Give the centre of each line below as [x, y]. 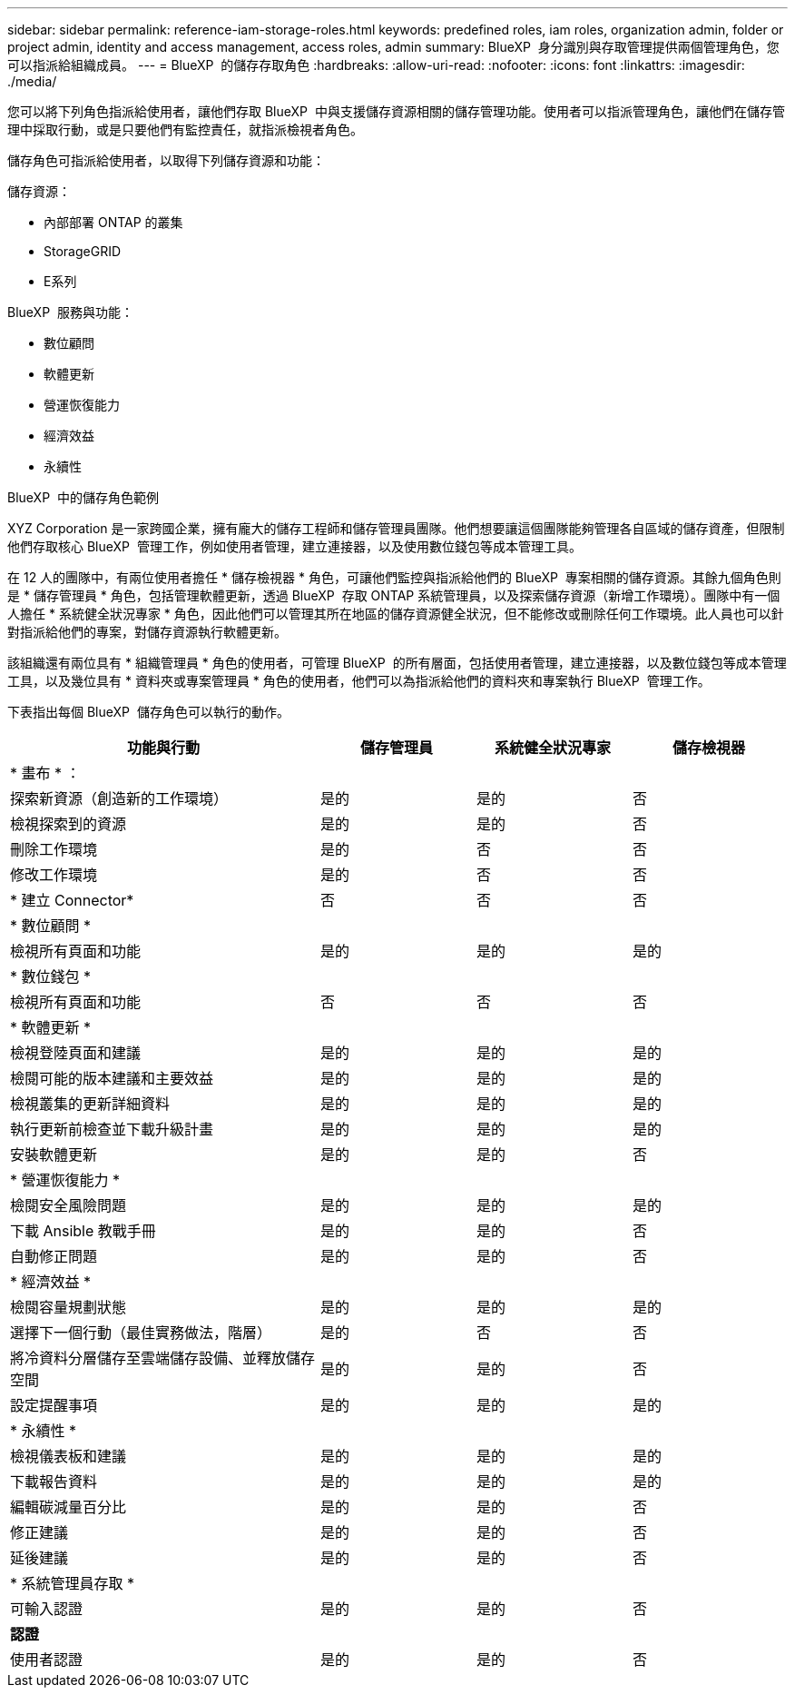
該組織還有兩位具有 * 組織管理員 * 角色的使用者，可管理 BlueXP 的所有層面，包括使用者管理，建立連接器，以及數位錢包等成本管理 [397, 663]
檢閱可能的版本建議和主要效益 [112, 1078]
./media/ [32, 81]
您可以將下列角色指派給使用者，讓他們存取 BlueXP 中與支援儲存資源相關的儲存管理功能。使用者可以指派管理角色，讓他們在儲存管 [396, 111]
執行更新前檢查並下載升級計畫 [112, 1129]
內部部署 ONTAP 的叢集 [113, 222]
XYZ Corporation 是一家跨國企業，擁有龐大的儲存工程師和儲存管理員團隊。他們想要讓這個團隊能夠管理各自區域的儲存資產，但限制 [396, 528]
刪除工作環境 [54, 849]
